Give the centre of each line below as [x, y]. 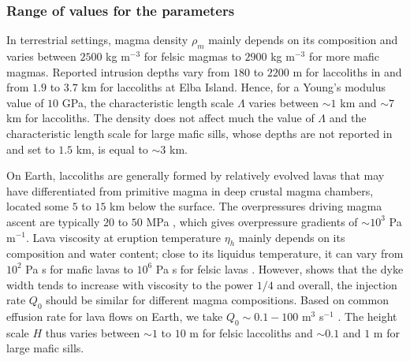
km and [358, 102]
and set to [31, 149]
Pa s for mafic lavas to [79, 268]
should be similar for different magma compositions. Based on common [217, 300]
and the [348, 118]
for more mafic [344, 56]
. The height [367, 316]
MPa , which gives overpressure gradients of [252, 221]
